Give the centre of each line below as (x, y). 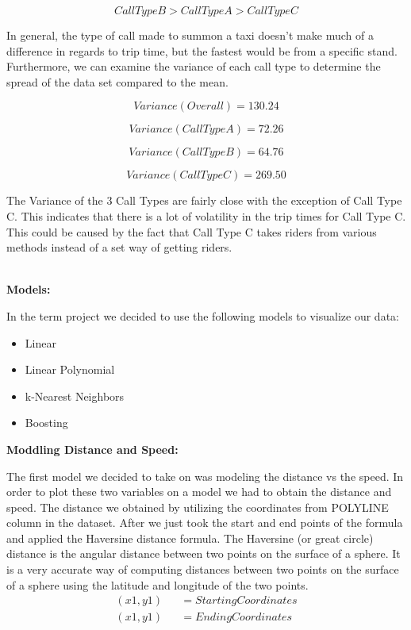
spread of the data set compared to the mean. (117, 81)
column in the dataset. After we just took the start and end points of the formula (205, 522)
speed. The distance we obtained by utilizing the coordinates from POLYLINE (198, 507)
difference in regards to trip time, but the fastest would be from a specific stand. (202, 50)
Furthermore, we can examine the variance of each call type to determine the (194, 66)
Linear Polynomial (70, 369)
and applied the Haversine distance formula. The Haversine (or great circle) (190, 538)
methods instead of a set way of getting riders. (119, 247)
